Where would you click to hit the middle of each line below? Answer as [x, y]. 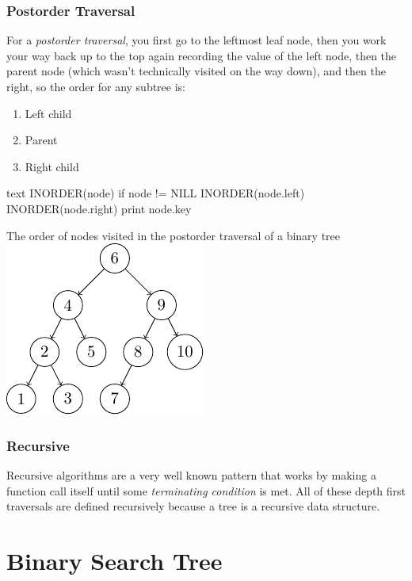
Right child [52, 166]
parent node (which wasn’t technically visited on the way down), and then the [196, 71]
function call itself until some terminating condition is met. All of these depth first [206, 490]
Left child [48, 113]
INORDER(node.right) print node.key [99, 208]
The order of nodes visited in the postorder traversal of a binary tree [174, 235]
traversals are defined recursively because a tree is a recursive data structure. [193, 506]
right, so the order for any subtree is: [96, 86]
